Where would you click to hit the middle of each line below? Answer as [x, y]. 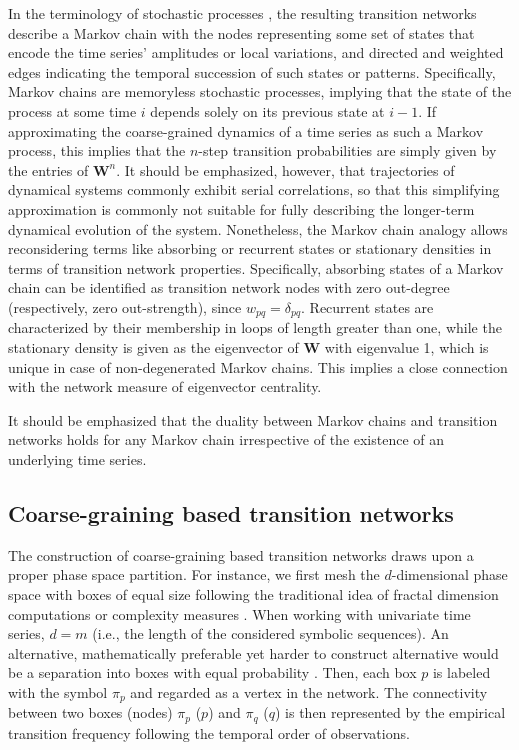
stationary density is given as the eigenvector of [153, 346]
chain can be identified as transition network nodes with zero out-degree [229, 287]
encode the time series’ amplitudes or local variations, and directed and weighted [256, 52]
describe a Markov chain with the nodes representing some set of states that [241, 32]
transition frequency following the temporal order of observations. [209, 732]
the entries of [48, 169]
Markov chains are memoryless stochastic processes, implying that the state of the [260, 91]
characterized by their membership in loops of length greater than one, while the [255, 327]
